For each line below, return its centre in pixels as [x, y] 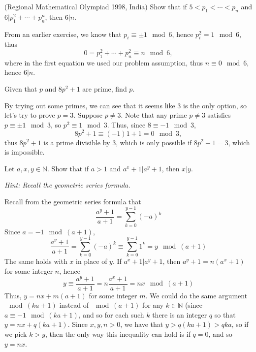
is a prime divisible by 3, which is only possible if [118, 142]
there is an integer [180, 314]
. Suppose [88, 115]
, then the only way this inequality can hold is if [118, 334]
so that [225, 314]
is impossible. [25, 152]
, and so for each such [111, 314]
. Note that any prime [154, 115]
